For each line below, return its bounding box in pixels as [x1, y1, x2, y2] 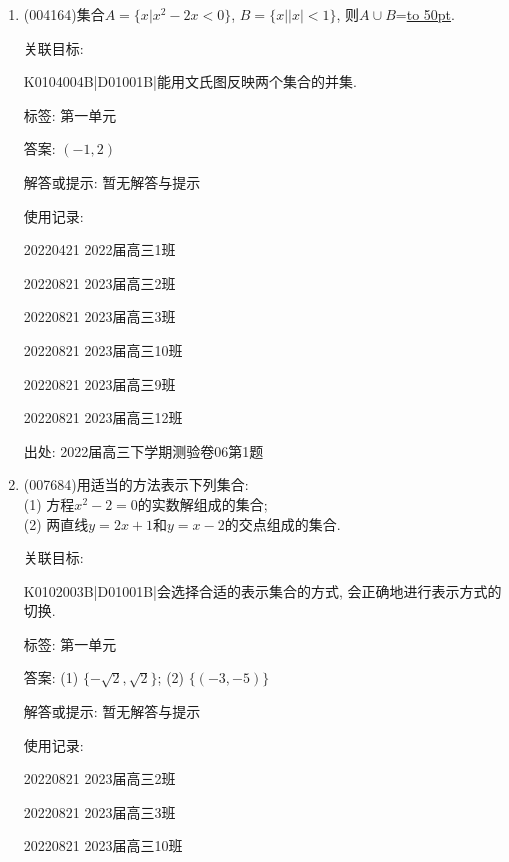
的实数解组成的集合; [137, 493, 268, 514]
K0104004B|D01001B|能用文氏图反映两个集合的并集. [23, 71, 357, 92]
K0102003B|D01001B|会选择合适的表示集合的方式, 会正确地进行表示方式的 [23, 580, 502, 601]
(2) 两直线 [23, 513, 89, 534]
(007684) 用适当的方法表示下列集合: [23, 474, 249, 495]
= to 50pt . [395, 4, 455, 24]
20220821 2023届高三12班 [23, 407, 183, 428]
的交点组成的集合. [224, 513, 341, 534]
